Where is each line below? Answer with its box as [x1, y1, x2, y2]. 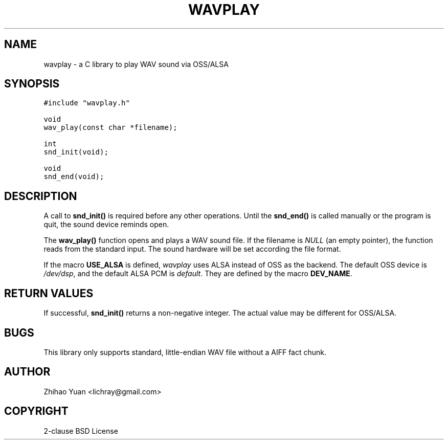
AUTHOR [4, 365, 51, 379]
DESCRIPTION [4, 189, 77, 203]
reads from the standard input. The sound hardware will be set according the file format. [43, 245, 341, 254]
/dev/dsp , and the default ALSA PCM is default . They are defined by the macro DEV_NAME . [43, 269, 352, 278]
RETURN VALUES [4, 286, 94, 300]
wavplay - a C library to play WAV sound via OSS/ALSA [43, 59, 229, 69]
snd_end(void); [43, 172, 104, 181]
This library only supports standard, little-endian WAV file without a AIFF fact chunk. [43, 347, 327, 357]
